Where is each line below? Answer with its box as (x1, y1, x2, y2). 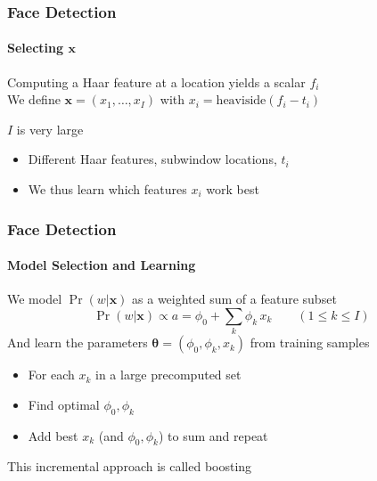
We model (7, 289, 62, 308)
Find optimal (28, 395, 100, 413)
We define (7, 90, 61, 109)
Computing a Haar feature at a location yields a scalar (7, 72, 306, 91)
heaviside (216, 94, 266, 108)
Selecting (7, 38, 64, 57)
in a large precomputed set (94, 365, 242, 384)
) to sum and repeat (158, 426, 268, 444)
